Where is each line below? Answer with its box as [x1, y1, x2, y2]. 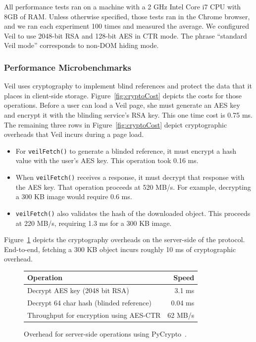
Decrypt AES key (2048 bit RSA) [27, 285, 129, 296]
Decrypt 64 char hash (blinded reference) [27, 298, 152, 308]
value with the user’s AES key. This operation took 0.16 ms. [15, 155, 199, 166]
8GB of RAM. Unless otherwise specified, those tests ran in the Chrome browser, [4, 11, 250, 21]
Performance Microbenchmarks [4, 61, 132, 73]
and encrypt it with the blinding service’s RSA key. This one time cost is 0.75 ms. [4, 109, 253, 120]
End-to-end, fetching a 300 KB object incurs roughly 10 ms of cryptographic [4, 244, 236, 254]
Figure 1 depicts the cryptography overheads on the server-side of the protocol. [4, 234, 245, 245]
